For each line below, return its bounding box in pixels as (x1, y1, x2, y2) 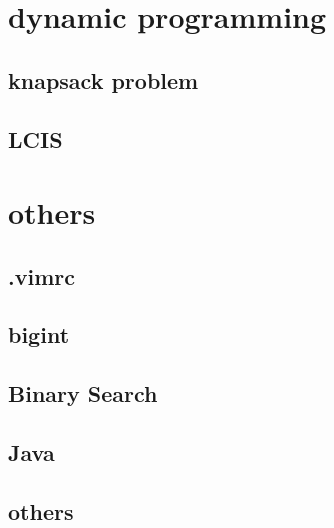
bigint (8, 319, 70, 350)
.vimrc (8, 260, 75, 291)
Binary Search (8, 378, 158, 409)
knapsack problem (8, 64, 199, 95)
